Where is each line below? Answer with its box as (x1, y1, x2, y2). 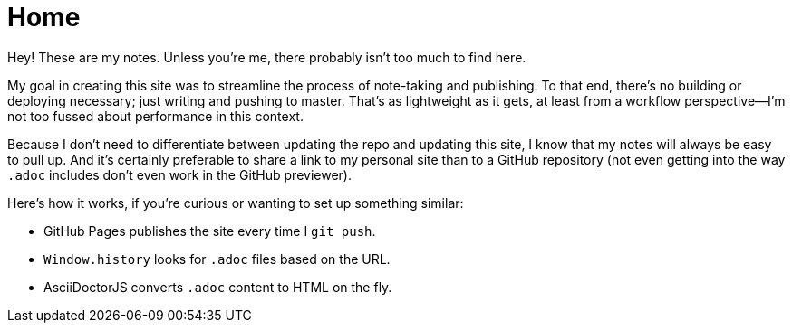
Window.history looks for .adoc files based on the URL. (43, 250, 391, 267)
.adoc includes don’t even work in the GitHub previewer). (7, 166, 352, 183)
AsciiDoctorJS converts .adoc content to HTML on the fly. (43, 278, 392, 295)
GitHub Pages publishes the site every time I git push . (43, 222, 376, 239)
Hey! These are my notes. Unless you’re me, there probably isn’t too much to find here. (7, 49, 526, 65)
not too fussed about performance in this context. (7, 108, 304, 124)
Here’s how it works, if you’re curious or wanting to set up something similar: (7, 194, 464, 211)
